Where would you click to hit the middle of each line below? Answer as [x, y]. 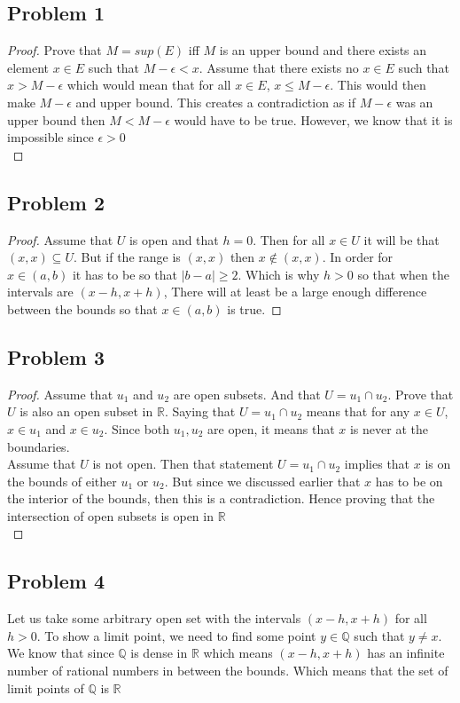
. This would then [378, 85]
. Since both [137, 428]
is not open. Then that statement [183, 464]
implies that [377, 464]
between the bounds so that [82, 308]
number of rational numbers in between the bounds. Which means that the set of [228, 671]
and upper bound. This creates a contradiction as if [215, 102]
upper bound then [56, 119]
